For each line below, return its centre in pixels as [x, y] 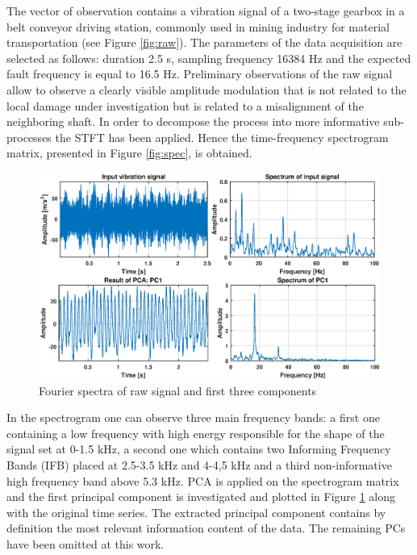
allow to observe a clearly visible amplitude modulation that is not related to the [206, 89]
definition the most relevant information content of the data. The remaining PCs [206, 528]
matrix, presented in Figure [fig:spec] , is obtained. [129, 153]
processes [29, 137]
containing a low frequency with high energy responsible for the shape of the [196, 433]
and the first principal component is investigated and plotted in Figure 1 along [201, 497]
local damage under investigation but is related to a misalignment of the [185, 105]
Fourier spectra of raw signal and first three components [178, 390]
